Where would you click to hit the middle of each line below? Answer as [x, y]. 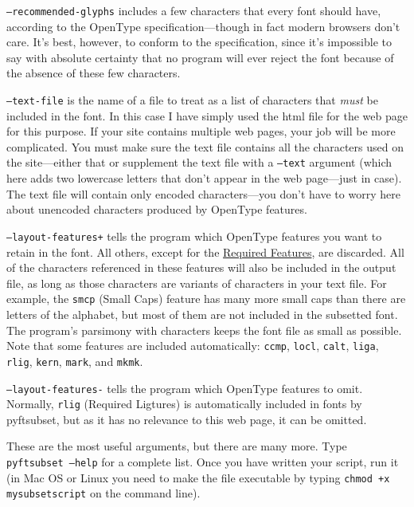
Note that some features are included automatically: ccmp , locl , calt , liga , [193, 346]
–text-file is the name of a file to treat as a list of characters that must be [192, 100]
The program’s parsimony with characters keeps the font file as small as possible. [204, 330]
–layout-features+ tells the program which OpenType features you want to [194, 236]
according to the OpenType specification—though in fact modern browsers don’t [203, 26]
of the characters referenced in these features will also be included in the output [201, 267]
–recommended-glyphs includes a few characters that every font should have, [194, 10]
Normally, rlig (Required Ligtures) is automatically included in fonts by [184, 404]
